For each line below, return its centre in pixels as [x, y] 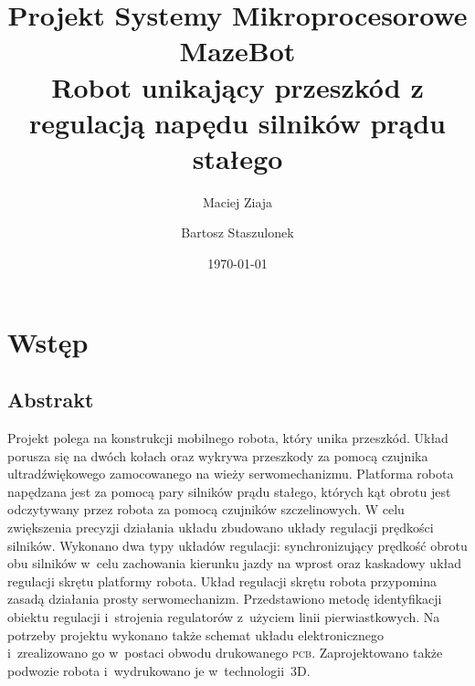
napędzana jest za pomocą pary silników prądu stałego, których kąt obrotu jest [229, 491]
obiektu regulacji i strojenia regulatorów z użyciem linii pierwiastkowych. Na [224, 616]
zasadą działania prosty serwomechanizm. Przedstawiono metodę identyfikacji [225, 599]
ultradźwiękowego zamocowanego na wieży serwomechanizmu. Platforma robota [231, 474]
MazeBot [237, 51]
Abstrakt [51, 400]
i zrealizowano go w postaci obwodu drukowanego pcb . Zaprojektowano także [225, 653]
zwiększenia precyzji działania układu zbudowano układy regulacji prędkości [221, 528]
